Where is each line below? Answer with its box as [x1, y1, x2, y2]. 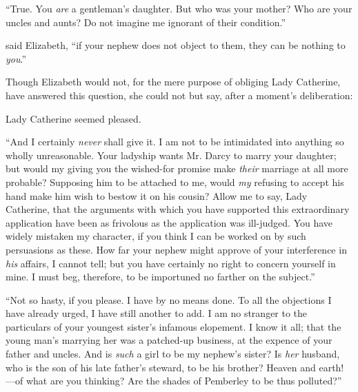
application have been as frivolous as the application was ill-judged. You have [6, 215, 333, 229]
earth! [319, 360, 344, 374]
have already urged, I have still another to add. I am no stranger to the [6, 306, 308, 320]
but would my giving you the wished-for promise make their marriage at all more [6, 161, 348, 176]
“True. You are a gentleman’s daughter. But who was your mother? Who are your [6, 1, 352, 15]
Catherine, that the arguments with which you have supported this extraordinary [6, 202, 350, 216]
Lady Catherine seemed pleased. [6, 111, 141, 125]
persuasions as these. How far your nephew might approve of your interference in [6, 242, 347, 256]
